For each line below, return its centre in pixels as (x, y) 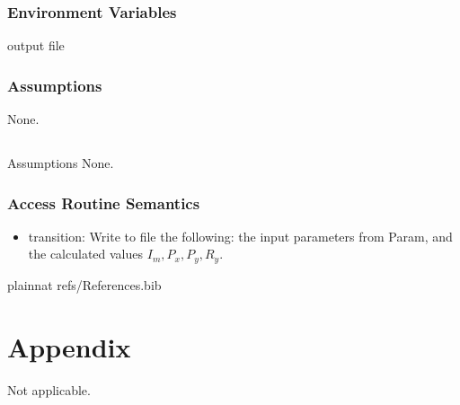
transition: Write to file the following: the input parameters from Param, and (240, 236)
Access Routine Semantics (104, 202)
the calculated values (86, 254)
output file (36, 45)
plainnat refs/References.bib (84, 284)
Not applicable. (49, 389)
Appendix (69, 346)
